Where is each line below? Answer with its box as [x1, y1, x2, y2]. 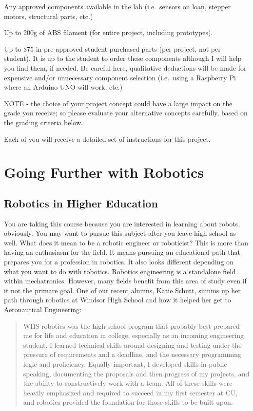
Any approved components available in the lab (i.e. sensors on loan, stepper [4, 1, 231, 11]
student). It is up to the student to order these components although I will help [4, 53, 242, 63]
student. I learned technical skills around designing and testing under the [23, 339, 242, 350]
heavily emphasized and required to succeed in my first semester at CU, [23, 387, 238, 397]
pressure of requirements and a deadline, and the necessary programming [23, 349, 241, 359]
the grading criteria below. [4, 117, 83, 127]
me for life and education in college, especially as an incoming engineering [23, 330, 244, 340]
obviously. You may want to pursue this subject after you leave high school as [4, 228, 236, 238]
